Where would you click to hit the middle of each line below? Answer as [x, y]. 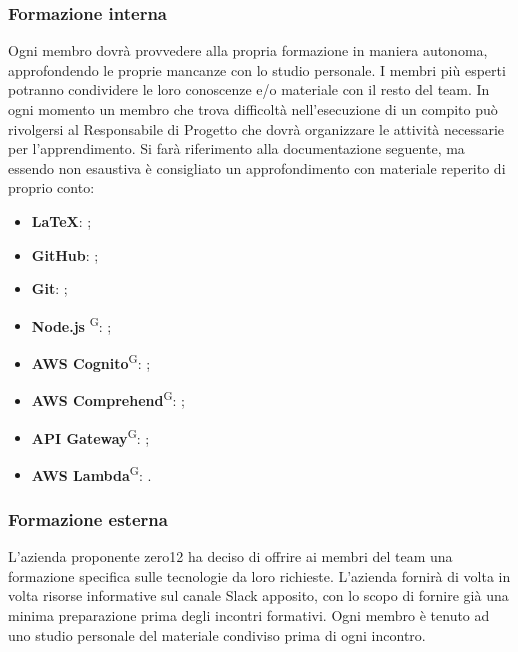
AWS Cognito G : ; [91, 361]
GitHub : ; [65, 254]
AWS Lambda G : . [91, 473]
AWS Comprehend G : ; [108, 398]
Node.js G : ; [71, 324]
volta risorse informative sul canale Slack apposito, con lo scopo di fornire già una [258, 595]
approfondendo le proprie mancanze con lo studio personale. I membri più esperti [257, 69]
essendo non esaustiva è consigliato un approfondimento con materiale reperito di [257, 167]
